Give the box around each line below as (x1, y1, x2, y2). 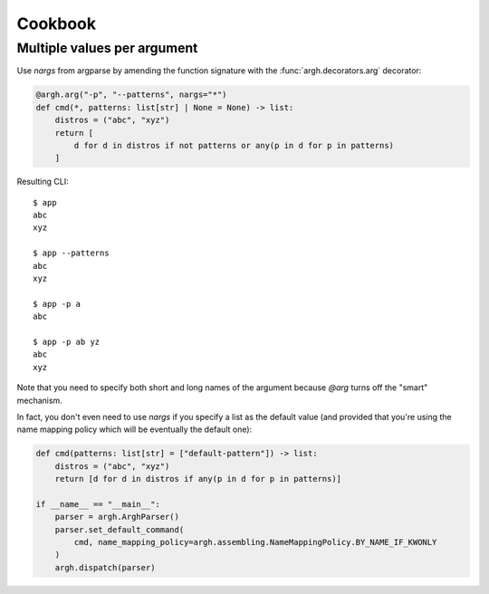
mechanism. (16, 395, 62, 406)
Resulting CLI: (16, 177, 69, 187)
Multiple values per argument (16, 40, 198, 56)
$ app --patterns (33, 248, 110, 258)
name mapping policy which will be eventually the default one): (16, 424, 253, 435)
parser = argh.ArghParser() (54, 512, 180, 522)
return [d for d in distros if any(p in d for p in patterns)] (54, 474, 342, 484)
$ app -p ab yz (33, 337, 101, 347)
